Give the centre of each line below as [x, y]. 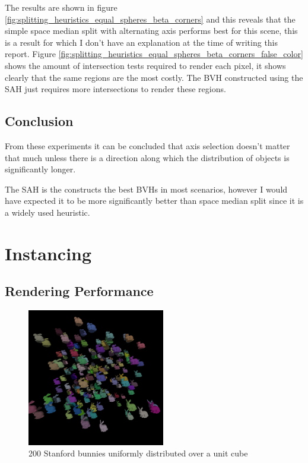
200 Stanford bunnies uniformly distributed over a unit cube [138, 453]
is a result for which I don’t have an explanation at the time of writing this [142, 42]
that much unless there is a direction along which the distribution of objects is [147, 157]
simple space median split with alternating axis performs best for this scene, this [151, 31]
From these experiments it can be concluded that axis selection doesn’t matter [147, 145]
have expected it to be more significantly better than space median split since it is [154, 201]
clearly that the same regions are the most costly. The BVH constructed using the [154, 77]
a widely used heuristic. [47, 212]
